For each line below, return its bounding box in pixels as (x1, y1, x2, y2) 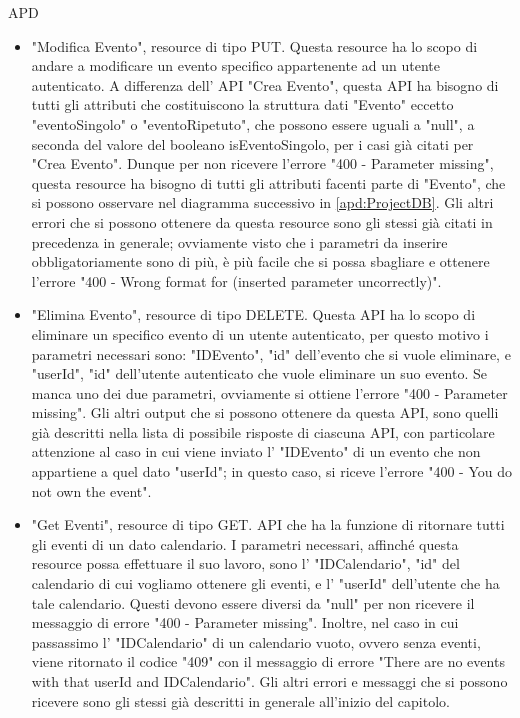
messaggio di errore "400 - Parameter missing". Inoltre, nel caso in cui (31, 612, 459, 633)
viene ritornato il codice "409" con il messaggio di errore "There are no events (31, 651, 505, 672)
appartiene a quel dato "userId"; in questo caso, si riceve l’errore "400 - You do (31, 461, 512, 482)
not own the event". (31, 480, 152, 501)
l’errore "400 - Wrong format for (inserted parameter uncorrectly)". (31, 270, 442, 291)
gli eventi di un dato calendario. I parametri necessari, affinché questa (31, 533, 459, 554)
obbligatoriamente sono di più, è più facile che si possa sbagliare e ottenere (31, 251, 490, 272)
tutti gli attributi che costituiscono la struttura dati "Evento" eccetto (31, 94, 454, 115)
